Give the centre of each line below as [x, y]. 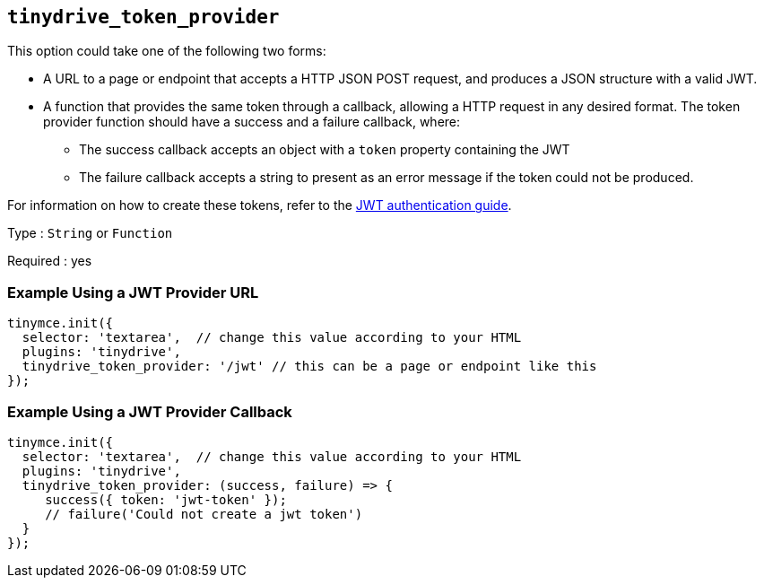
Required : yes [50, 261]
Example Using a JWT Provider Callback [150, 411]
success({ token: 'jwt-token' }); [166, 499]
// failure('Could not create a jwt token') [204, 514]
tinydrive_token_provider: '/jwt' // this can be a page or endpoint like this [309, 367]
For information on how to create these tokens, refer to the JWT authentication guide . [260, 205]
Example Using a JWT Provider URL [133, 292]
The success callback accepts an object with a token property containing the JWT [325, 150]
